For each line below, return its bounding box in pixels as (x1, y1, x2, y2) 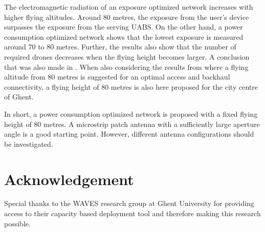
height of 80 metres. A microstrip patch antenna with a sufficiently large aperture (4, 118, 260, 129)
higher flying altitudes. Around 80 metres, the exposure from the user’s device (4, 11, 249, 22)
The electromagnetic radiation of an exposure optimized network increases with (4, 2, 253, 12)
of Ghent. (4, 91, 34, 102)
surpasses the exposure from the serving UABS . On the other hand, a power (4, 21, 243, 32)
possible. (4, 218, 31, 228)
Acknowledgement (4, 168, 134, 189)
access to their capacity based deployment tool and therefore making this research (4, 208, 261, 219)
